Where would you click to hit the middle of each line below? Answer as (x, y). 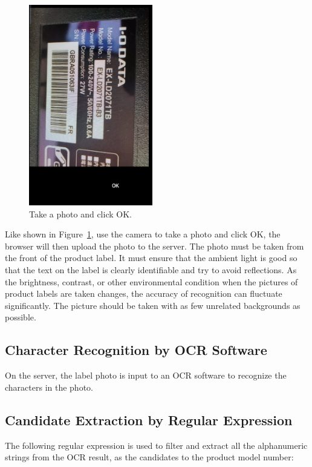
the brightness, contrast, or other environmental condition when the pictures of (151, 281)
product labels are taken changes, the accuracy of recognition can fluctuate (144, 293)
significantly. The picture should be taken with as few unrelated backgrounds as (153, 305)
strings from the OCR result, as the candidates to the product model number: (149, 457)
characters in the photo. (49, 387)
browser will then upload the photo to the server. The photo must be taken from (154, 246)
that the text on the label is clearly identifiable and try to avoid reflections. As (151, 269)
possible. (21, 317)
